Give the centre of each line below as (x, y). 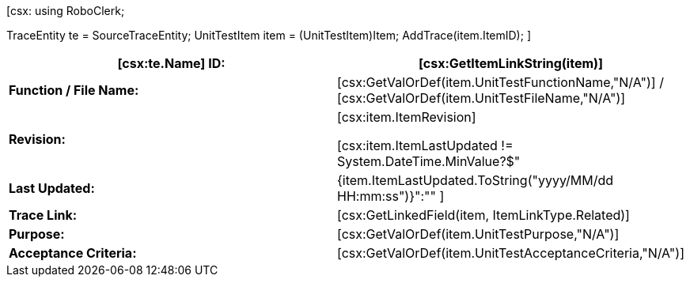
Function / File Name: (74, 90)
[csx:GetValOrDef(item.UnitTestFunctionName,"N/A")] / (500, 82)
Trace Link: (43, 215)
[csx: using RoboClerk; (66, 11)
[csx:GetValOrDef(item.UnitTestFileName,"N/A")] (481, 98)
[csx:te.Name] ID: (171, 63)
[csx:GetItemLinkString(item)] (511, 63)
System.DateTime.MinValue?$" (428, 161)
